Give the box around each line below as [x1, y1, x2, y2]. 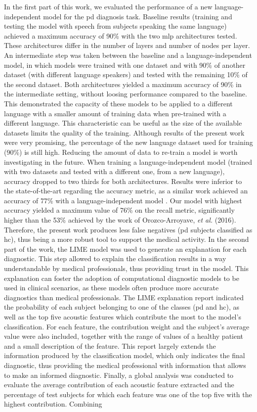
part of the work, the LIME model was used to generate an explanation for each [4, 243, 247, 254]
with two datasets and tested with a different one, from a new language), [4, 166, 225, 177]
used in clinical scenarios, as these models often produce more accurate [4, 282, 219, 293]
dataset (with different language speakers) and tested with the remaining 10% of [4, 69, 248, 80]
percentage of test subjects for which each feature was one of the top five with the [4, 389, 252, 399]
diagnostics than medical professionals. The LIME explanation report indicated [4, 292, 244, 302]
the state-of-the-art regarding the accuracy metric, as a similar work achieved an [4, 185, 248, 196]
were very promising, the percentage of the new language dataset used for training [4, 137, 253, 147]
